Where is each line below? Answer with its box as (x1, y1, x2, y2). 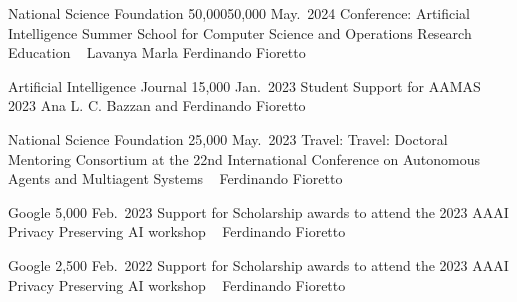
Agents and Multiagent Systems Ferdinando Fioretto (8, 168, 343, 189)
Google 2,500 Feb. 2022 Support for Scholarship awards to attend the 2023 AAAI (8, 254, 509, 275)
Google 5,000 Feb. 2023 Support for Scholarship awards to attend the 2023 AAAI (8, 201, 509, 222)
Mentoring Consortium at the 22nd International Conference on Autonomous (8, 148, 481, 169)
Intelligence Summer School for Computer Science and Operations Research (8, 22, 472, 43)
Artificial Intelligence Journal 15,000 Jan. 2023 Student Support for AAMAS (8, 75, 481, 96)
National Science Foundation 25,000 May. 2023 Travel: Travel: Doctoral (8, 128, 448, 149)
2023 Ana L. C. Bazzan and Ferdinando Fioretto (8, 95, 306, 116)
